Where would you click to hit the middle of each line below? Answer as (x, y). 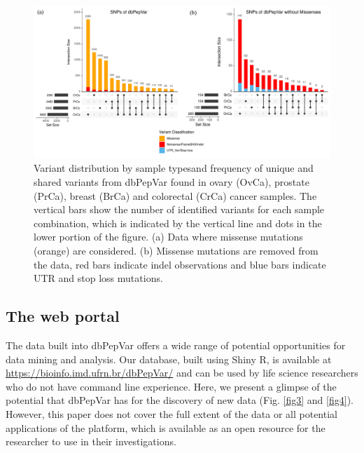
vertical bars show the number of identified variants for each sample (179, 209)
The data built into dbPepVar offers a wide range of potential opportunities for (176, 345)
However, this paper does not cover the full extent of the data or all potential (171, 413)
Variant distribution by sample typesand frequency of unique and (174, 168)
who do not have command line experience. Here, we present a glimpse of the (171, 386)
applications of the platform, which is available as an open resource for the (166, 427)
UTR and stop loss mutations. (98, 278)
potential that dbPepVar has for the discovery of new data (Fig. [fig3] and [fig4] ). (180, 400)
